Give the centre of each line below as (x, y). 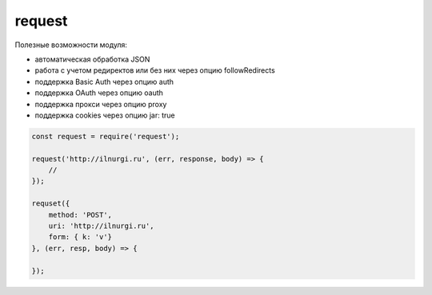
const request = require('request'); (106, 136)
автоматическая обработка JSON (92, 59)
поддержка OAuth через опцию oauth (99, 93)
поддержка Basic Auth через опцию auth (104, 82)
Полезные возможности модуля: (71, 45)
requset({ (51, 203)
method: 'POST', (80, 215)
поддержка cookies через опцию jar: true (105, 115)
